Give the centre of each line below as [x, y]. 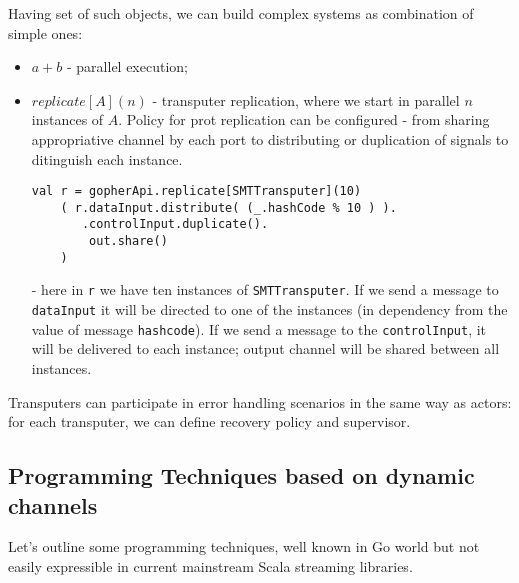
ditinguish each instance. [107, 158]
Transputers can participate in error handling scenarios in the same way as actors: [260, 401]
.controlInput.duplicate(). [175, 224]
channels [53, 504]
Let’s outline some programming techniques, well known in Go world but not [244, 546]
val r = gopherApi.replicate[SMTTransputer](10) [196, 191]
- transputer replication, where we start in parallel [306, 99]
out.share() [128, 241]
